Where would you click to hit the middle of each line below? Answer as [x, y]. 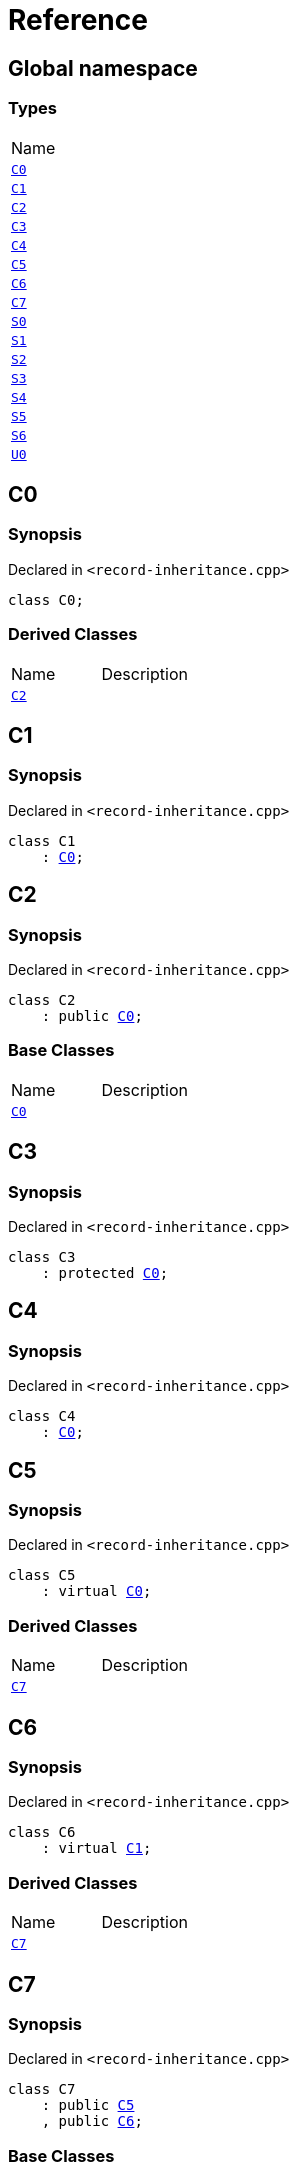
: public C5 [88, 2105]
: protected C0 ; [105, 1272]
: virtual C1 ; [96, 1848]
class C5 [42, 1575]
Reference [78, 20]
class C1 [42, 840]
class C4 [42, 1416]
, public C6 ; [92, 2121]
